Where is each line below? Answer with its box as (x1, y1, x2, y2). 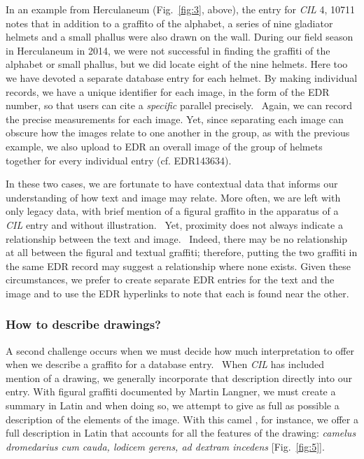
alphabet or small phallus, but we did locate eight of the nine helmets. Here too (6, 57, 348, 71)
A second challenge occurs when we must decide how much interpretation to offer (6, 343, 355, 358)
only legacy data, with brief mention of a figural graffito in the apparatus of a (6, 204, 339, 218)
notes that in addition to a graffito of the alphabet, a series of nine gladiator (6, 15, 333, 30)
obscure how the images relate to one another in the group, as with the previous (6, 125, 350, 140)
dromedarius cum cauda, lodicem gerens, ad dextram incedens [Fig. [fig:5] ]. (6, 439, 325, 453)
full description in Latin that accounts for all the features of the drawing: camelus (6, 425, 356, 440)
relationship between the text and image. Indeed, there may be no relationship (6, 231, 347, 246)
